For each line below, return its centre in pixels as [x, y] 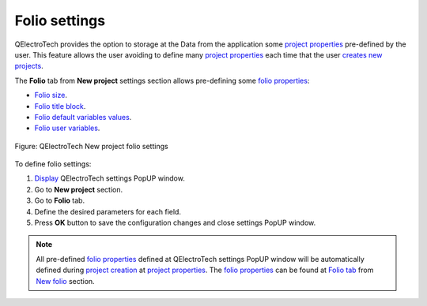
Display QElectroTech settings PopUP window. [110, 178]
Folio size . [51, 95]
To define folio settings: [53, 164]
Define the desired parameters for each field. [108, 211]
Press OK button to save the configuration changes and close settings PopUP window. [175, 223]
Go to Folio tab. [60, 200]
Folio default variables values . [83, 117]
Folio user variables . [67, 128]
